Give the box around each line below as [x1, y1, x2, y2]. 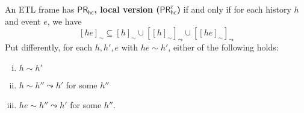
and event [5, 14, 41, 27]
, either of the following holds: [168, 40, 279, 53]
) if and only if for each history [176, 3, 291, 15]
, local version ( [94, 3, 160, 15]
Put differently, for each [5, 40, 92, 53]
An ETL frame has [5, 3, 75, 15]
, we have [47, 14, 82, 27]
